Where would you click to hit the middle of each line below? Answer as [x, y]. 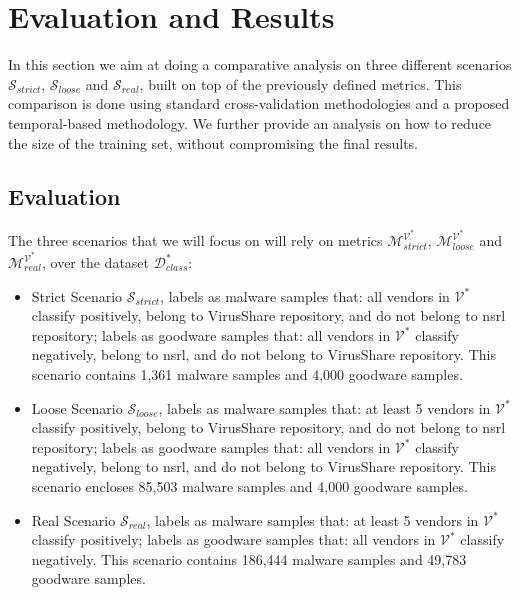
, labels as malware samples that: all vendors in [305, 295]
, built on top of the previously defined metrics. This [300, 83]
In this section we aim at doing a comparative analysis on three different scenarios [260, 64]
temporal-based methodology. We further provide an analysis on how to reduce [250, 122]
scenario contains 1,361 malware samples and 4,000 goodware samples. [247, 373]
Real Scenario [73, 519]
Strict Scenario [77, 295]
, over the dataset [95, 262]
